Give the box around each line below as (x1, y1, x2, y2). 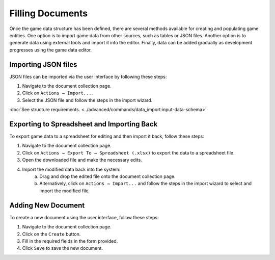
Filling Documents (9, 8, 88, 19)
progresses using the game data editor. (9, 46, 92, 53)
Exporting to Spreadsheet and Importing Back (9, 120, 158, 128)
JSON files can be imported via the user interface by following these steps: (9, 73, 167, 80)
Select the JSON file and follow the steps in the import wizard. (22, 97, 153, 103)
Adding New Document (9, 201, 85, 210)
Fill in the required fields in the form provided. (22, 238, 118, 244)
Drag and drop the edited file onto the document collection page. (39, 173, 176, 179)
